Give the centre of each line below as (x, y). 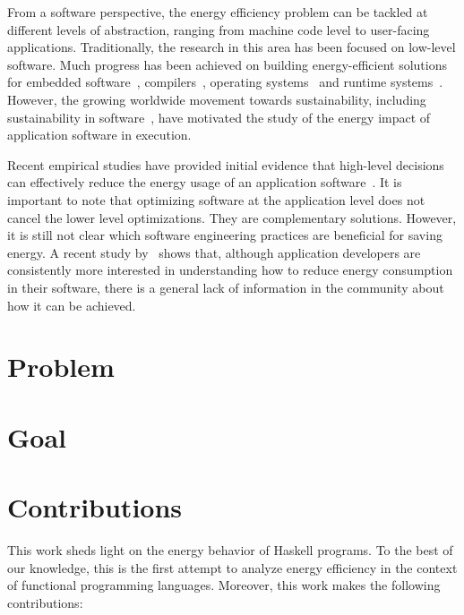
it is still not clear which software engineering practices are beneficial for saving (225, 235)
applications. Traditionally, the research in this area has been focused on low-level (232, 47)
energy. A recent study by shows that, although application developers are (214, 252)
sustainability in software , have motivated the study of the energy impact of (219, 117)
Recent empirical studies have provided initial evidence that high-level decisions (226, 164)
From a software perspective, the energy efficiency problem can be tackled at (218, 12)
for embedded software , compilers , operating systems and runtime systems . (225, 82)
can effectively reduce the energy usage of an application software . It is (205, 182)
